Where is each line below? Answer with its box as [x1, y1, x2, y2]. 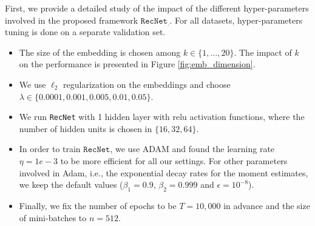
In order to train [19, 142, 81, 155]
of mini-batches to [19, 211, 87, 224]
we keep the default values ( [19, 178, 123, 191]
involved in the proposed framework [5, 13, 138, 26]
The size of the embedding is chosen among [19, 45, 181, 58]
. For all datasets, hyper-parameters [169, 13, 303, 26]
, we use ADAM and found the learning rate [110, 142, 275, 155]
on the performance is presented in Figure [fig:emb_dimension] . [19, 58, 256, 70]
